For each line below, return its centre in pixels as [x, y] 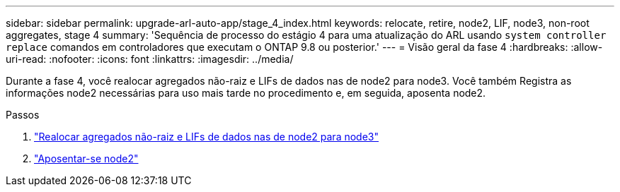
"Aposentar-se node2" [86, 158]
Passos [23, 115]
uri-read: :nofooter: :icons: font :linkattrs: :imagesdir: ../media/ [150, 59]
